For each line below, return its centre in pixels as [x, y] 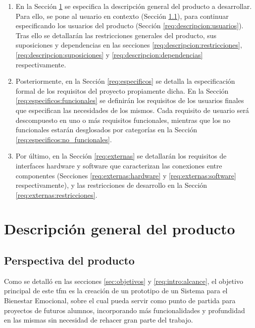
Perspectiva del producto [69, 260]
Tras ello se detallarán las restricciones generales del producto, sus [116, 35]
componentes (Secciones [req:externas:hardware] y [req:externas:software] [126, 175]
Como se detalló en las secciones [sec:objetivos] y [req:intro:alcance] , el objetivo [124, 281]
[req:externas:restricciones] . [56, 194]
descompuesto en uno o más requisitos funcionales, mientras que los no [123, 120]
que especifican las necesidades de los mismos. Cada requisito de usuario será [132, 110]
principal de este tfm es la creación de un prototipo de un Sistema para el [116, 291]
